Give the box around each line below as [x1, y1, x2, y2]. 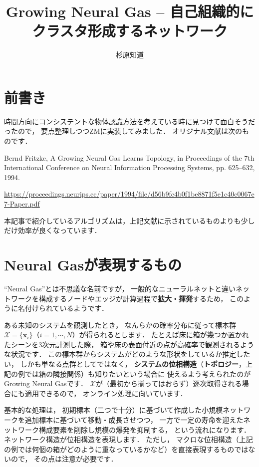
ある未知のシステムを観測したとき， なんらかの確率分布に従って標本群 [4, 319, 237, 330]
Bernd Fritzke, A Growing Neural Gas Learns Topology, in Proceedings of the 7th [4, 152, 255, 163]
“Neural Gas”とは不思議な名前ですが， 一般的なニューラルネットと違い [4, 283, 236, 293]
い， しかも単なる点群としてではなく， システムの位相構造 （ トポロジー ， [4, 359, 246, 369]
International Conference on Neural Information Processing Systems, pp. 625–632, [4, 162, 255, 173]
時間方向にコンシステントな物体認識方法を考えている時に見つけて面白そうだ [4, 116, 256, 126]
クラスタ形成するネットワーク [32, 20, 228, 41]
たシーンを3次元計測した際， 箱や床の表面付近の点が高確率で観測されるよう [4, 339, 254, 349]
